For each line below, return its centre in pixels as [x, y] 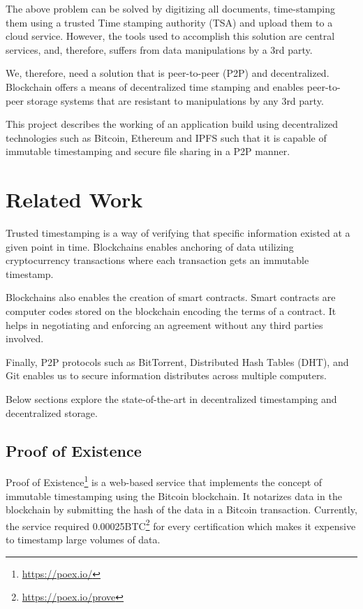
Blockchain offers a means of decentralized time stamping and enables [155, 86]
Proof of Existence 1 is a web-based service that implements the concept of [164, 481]
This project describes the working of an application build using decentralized [172, 124]
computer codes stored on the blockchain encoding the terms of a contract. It [171, 311]
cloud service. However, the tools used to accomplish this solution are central [170, 36]
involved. [25, 338]
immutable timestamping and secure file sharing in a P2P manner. [148, 151]
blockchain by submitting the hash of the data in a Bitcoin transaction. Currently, [181, 509]
